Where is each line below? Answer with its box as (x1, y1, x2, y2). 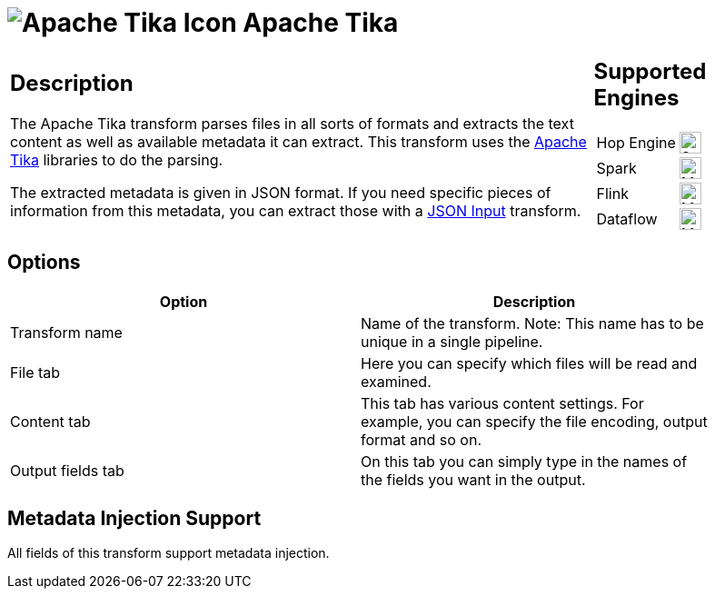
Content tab (10, 412, 91, 431)
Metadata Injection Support (7, 506, 262, 530)
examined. (361, 372, 432, 391)
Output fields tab (10, 461, 124, 480)
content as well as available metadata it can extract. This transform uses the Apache (10, 133, 587, 152)
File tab (10, 363, 61, 382)
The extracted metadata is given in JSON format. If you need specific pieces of (10, 184, 551, 203)
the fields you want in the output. (361, 470, 586, 489)
